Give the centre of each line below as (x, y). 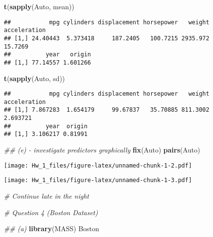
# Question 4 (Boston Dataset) (51, 212)
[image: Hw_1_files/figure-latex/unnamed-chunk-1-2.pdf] (98, 165)
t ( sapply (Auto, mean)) (39, 6)
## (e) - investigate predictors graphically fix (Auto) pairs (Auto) (102, 150)
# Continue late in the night (46, 195)
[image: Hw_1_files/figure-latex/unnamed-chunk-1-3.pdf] (98, 180)
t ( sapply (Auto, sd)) (35, 78)
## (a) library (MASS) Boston (52, 229)
